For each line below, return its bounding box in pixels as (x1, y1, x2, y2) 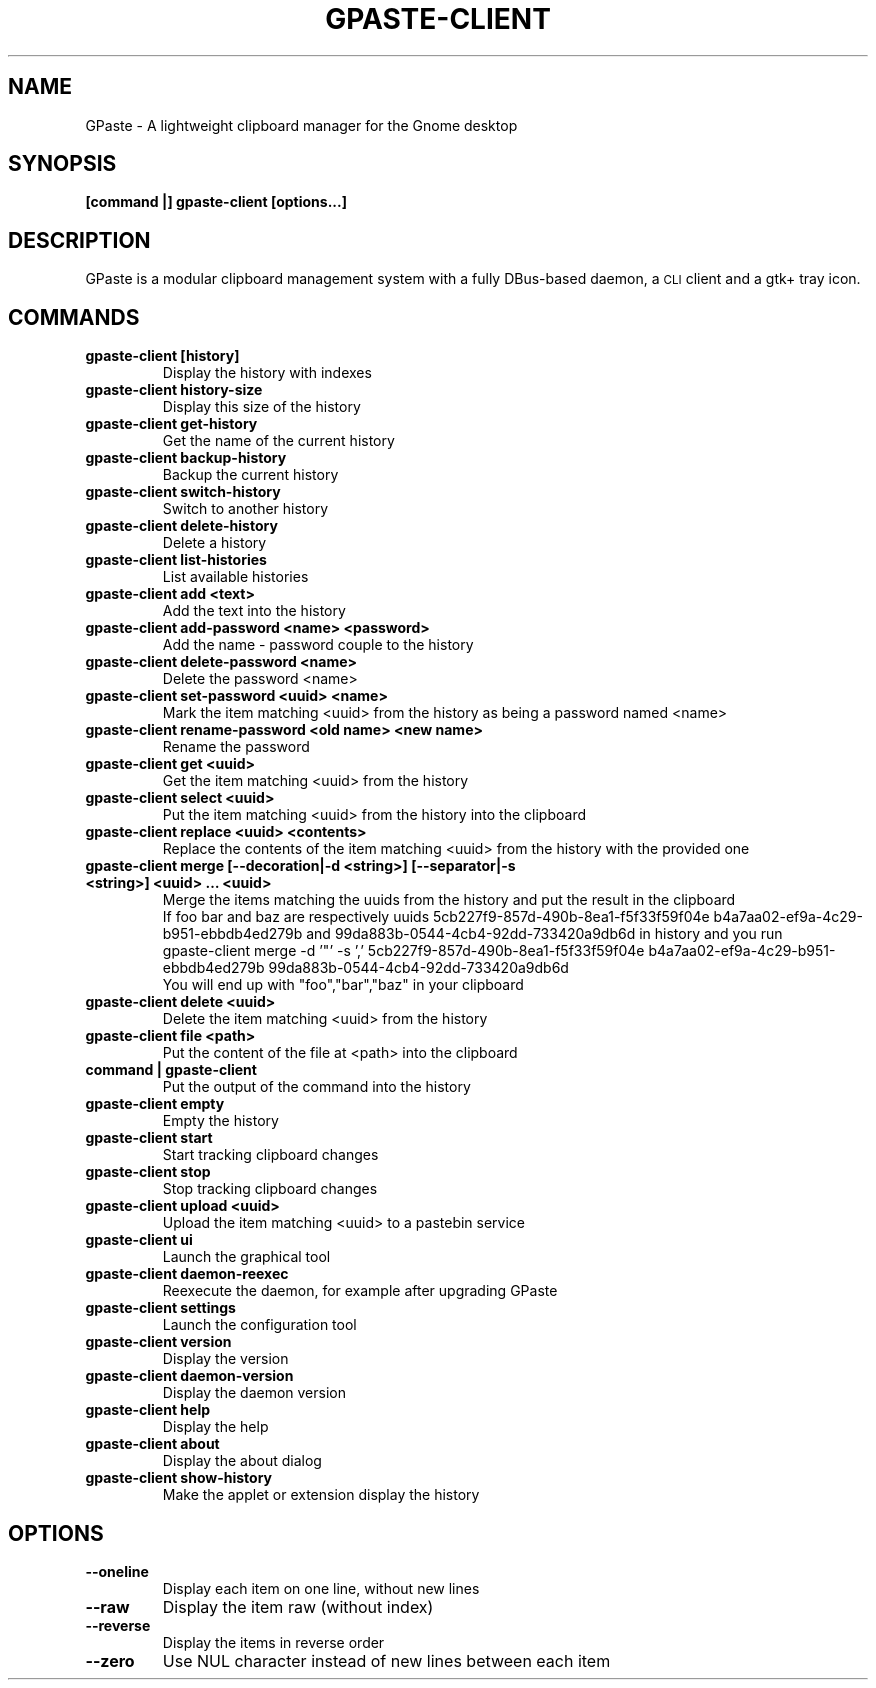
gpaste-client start (85, 1129, 213, 1147)
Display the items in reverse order (162, 1633, 385, 1651)
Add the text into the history (162, 602, 346, 620)
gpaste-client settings (85, 1299, 236, 1317)
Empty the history (162, 1112, 279, 1130)
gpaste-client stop (85, 1163, 211, 1181)
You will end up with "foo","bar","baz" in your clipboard (162, 976, 524, 994)
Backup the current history (162, 466, 339, 484)
